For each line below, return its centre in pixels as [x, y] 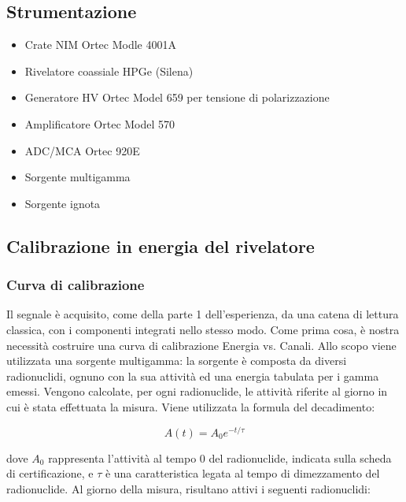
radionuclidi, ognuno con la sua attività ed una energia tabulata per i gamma [193, 376]
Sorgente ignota [63, 203]
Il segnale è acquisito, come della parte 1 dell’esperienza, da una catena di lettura [203, 314]
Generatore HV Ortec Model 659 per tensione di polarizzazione [177, 97]
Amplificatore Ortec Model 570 [100, 123]
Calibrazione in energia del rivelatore [161, 245]
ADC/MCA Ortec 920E [82, 150]
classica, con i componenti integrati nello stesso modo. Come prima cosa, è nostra [203, 329]
